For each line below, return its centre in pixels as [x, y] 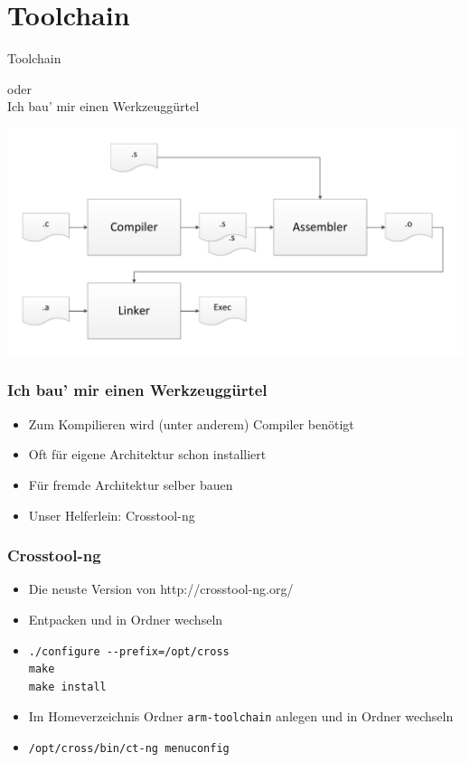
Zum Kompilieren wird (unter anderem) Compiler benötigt [191, 423]
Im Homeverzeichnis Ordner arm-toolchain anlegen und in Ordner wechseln [241, 716]
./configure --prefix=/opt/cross [129, 651]
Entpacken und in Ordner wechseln [126, 619]
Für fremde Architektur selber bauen [131, 484]
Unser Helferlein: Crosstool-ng [112, 515]
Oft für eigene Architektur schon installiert [147, 454]
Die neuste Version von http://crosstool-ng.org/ [161, 589]
